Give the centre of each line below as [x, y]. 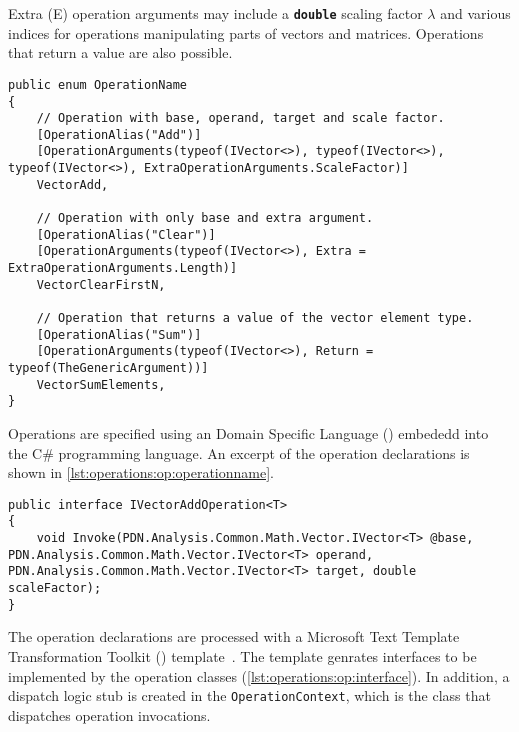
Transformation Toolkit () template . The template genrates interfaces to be [242, 655]
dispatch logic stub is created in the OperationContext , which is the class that [249, 695]
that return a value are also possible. [120, 52]
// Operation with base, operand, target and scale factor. [240, 118]
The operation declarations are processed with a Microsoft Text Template [234, 636]
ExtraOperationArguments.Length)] [123, 268]
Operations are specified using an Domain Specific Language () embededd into [248, 432]
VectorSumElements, [101, 384]
